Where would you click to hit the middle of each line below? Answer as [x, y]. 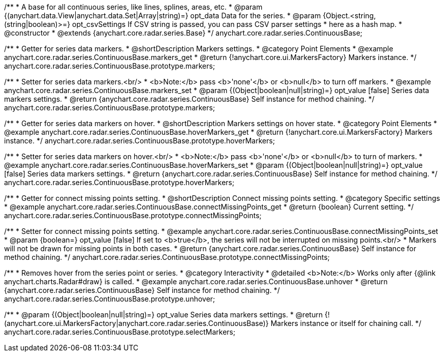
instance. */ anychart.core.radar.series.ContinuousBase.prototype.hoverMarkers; [140, 141]
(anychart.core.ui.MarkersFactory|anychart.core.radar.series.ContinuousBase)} [136, 323]
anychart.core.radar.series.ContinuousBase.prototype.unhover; [110, 299]
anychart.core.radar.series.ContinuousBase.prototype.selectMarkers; [120, 332]
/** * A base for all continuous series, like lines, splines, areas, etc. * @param [133, 7]
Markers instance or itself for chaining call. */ [346, 323]
